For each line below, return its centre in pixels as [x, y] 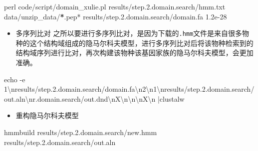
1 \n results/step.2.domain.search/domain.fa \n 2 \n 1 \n [84, 89]
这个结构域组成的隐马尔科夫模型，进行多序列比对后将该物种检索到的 [141, 43]
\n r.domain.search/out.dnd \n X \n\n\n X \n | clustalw [105, 98]
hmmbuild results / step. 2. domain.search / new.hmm [81, 132]
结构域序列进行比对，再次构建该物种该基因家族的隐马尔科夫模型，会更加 [134, 53]
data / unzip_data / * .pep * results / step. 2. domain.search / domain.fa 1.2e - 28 [116, 16]
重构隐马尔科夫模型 [47, 115]
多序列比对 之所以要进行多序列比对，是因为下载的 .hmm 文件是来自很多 [129, 33]
